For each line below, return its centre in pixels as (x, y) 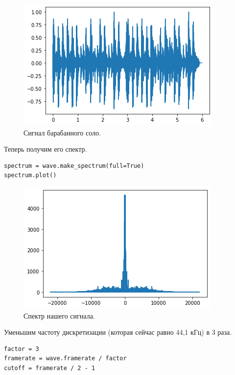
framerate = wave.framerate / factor (65, 359)
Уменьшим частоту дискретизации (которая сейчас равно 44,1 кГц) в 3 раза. (118, 332)
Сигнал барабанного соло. (62, 132)
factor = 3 (22, 349)
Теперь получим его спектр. (46, 149)
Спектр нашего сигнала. (59, 315)
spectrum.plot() (30, 175)
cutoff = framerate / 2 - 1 (50, 368)
